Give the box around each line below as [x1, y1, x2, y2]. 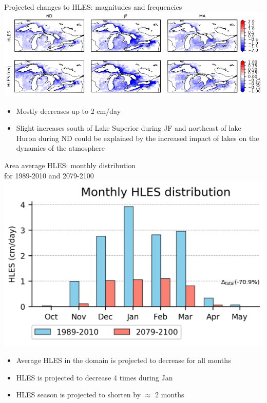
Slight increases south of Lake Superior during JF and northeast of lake [16, 123, 241, 133]
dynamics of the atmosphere [16, 143, 105, 153]
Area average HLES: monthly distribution [4, 159, 136, 170]
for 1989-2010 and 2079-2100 [4, 170, 94, 180]
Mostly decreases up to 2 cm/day [16, 105, 121, 116]
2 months [155, 389, 184, 400]
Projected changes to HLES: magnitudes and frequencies [4, 2, 182, 12]
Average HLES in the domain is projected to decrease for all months [16, 355, 231, 366]
